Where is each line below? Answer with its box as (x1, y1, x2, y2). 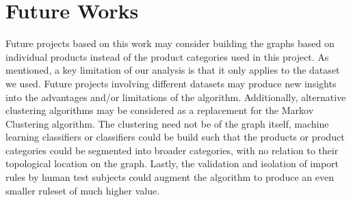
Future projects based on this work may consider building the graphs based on (5, 36, 335, 50)
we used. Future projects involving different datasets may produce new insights (5, 76, 337, 90)
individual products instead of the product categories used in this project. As (5, 49, 329, 63)
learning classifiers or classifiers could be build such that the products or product (5, 130, 345, 144)
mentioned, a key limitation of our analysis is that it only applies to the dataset (5, 63, 340, 77)
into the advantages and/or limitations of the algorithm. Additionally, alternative (5, 89, 346, 104)
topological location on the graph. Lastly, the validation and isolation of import (5, 156, 339, 171)
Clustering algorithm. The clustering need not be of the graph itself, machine (5, 116, 329, 130)
